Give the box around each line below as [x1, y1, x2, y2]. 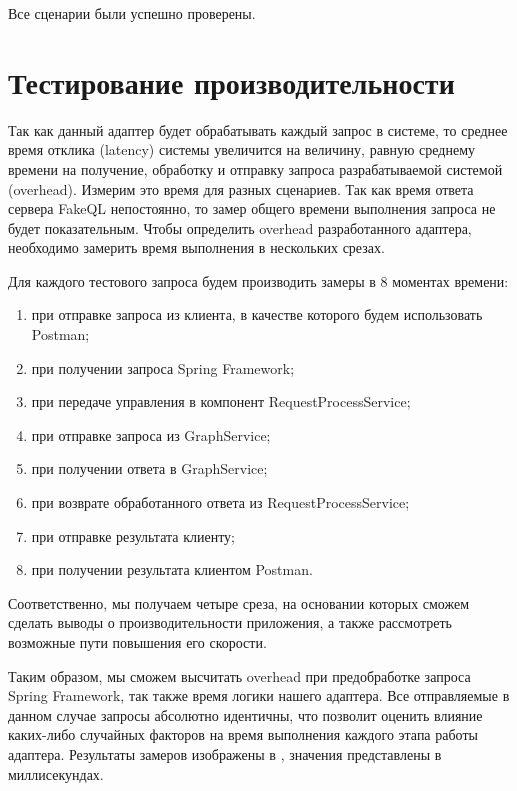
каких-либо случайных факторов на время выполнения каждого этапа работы [8, 724, 478, 745]
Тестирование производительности [8, 61, 455, 102]
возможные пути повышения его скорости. [8, 632, 267, 652]
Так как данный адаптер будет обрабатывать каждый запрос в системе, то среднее [8, 119, 508, 140]
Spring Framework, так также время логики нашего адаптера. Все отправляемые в [8, 685, 510, 706]
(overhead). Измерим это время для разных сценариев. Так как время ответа [8, 178, 474, 199]
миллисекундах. [8, 763, 104, 784]
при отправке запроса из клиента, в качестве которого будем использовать [31, 304, 483, 325]
